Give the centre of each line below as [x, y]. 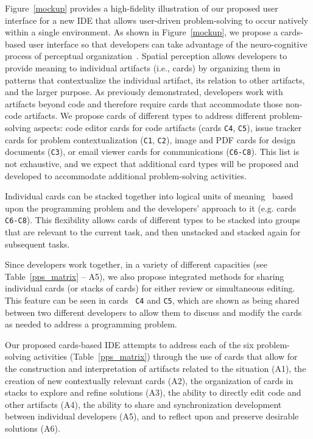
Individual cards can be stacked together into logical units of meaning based [149, 196]
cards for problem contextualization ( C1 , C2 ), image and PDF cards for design [150, 139]
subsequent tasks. [37, 244]
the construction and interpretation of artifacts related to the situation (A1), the [156, 368]
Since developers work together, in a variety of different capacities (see [136, 264]
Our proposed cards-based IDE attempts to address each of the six [129, 344]
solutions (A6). [33, 428]
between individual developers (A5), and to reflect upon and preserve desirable [152, 416]
